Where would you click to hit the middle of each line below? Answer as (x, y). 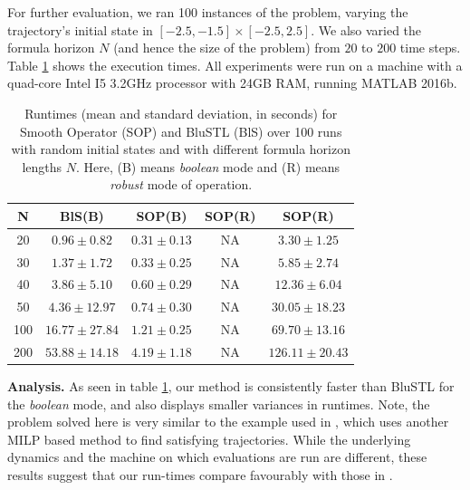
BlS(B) (82, 215)
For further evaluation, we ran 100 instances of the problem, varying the (208, 12)
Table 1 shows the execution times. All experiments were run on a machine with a (235, 65)
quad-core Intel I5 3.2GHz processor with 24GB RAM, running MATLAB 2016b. (232, 83)
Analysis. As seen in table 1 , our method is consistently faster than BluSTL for (231, 386)
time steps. (430, 48)
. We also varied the (366, 29)
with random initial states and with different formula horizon (181, 149)
